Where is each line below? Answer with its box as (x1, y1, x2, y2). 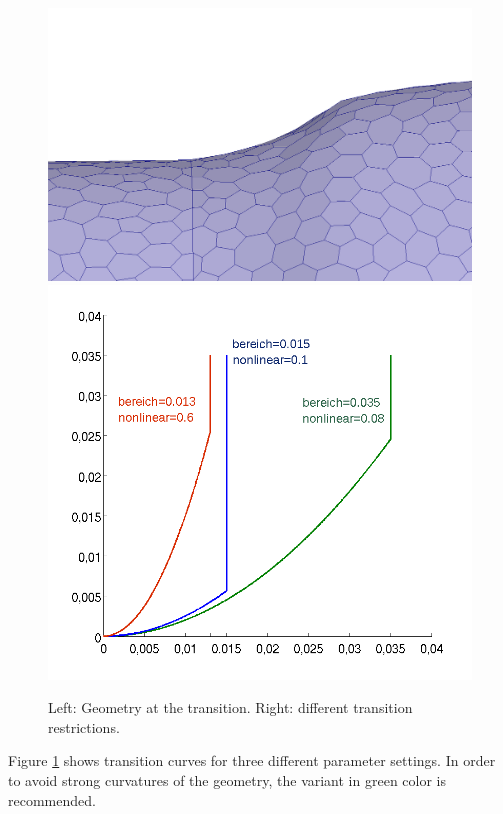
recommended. (8, 789, 96, 810)
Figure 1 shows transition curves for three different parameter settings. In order (8, 750, 496, 771)
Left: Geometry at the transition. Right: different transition (48, 697, 413, 718)
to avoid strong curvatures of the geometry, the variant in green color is (8, 770, 446, 791)
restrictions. (48, 716, 120, 737)
